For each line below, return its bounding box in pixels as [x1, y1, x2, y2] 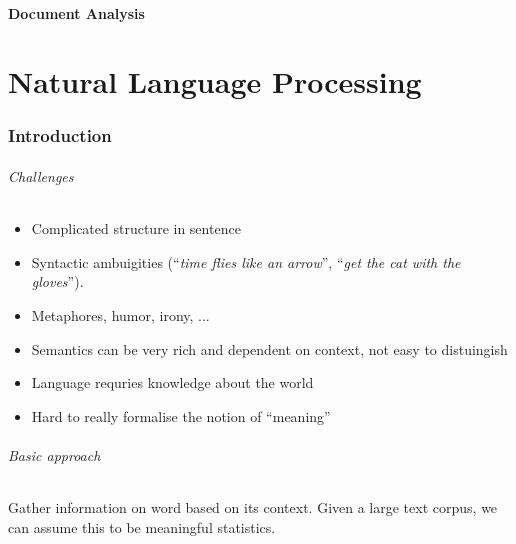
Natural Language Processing [8, 61, 422, 102]
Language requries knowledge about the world [31, 372, 314, 393]
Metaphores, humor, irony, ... [31, 304, 210, 325]
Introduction [8, 123, 112, 148]
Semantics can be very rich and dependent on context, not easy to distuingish [31, 338, 508, 359]
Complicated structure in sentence [31, 218, 241, 239]
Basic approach [8, 444, 101, 465]
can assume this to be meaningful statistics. [8, 516, 276, 537]
